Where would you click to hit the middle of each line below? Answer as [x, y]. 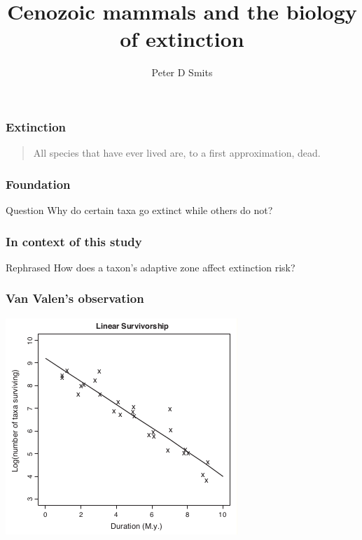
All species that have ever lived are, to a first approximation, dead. [177, 153]
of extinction [182, 39]
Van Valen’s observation [75, 298]
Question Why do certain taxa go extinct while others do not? [139, 210]
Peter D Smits [182, 72]
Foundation [38, 184]
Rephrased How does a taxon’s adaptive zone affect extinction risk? [151, 267]
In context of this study [74, 241]
